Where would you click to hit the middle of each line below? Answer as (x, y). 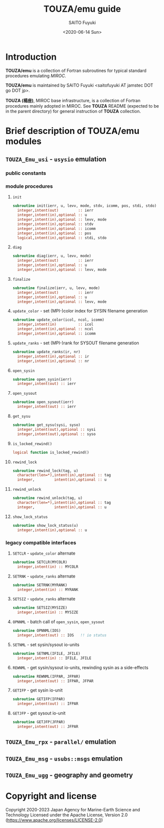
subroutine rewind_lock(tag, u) (45, 470)
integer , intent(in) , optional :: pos (54, 233)
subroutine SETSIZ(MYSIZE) (40, 608)
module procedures (29, 186)
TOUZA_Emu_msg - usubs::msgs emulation (64, 758)
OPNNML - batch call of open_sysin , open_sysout (58, 622)
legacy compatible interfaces (41, 542)
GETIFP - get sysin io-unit (37, 690)
